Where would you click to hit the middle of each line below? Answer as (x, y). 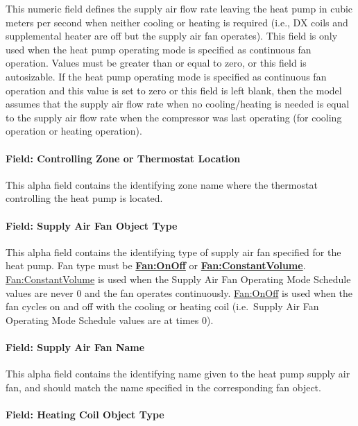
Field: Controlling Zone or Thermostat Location (123, 158)
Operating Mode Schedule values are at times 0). (110, 319)
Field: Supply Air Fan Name (75, 347)
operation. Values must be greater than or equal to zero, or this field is (156, 63)
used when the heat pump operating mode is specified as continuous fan (159, 49)
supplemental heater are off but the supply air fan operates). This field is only (172, 36)
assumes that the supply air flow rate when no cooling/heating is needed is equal (178, 104)
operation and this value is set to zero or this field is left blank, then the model (174, 90)
